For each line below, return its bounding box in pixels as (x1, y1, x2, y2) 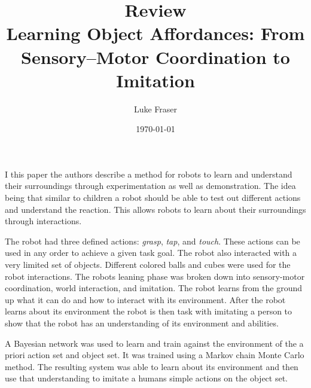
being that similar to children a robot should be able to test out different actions (5, 191, 301, 204)
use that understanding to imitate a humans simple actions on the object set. (5, 372, 288, 384)
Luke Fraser (133, 102, 178, 115)
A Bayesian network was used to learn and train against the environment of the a (5, 337, 304, 349)
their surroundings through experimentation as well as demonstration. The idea (5, 179, 296, 192)
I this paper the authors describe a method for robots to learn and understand (5, 167, 292, 180)
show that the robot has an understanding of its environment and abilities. (5, 317, 279, 329)
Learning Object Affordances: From (6, 21, 305, 45)
